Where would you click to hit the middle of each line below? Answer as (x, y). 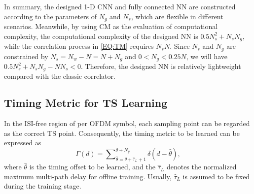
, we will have (207, 56)
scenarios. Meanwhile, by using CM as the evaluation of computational (111, 26)
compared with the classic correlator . (60, 76)
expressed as (23, 143)
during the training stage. (43, 186)
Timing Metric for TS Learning (86, 103)
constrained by (26, 56)
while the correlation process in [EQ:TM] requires (79, 46)
